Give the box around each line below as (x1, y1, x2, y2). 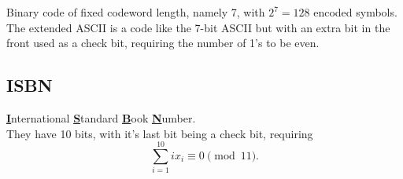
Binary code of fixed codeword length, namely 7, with (6, 4, 265, 20)
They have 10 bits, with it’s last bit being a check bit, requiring (6, 125, 313, 141)
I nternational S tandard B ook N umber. (6, 109, 196, 126)
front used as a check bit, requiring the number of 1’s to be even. (6, 35, 320, 51)
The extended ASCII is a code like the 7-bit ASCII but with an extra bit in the (6, 19, 390, 35)
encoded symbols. (313, 4, 397, 20)
